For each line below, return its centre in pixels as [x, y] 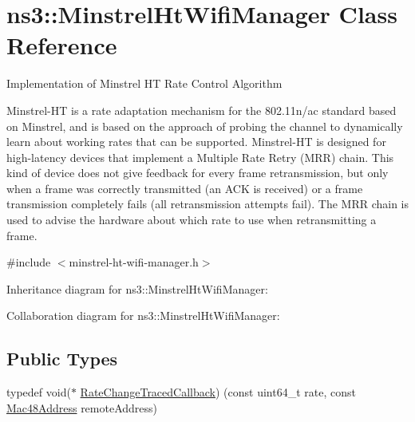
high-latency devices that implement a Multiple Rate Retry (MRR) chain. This [200, 157]
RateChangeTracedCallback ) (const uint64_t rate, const [218, 392]
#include [29, 262]
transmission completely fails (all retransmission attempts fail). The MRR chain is [208, 204]
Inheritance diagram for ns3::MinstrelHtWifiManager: [137, 288]
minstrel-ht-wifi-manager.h [134, 262]
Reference [62, 45]
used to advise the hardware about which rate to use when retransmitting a [192, 220]
